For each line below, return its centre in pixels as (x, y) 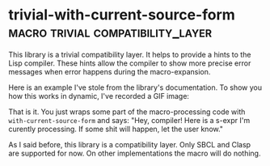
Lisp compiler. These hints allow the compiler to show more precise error (130, 63)
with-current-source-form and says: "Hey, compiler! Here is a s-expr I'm (129, 120)
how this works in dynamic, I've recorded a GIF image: (99, 96)
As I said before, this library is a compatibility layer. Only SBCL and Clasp (130, 144)
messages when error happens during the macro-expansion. (110, 71)
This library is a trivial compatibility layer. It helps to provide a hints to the (130, 54)
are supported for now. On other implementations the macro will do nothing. (135, 153)
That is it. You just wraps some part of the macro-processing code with (127, 112)
